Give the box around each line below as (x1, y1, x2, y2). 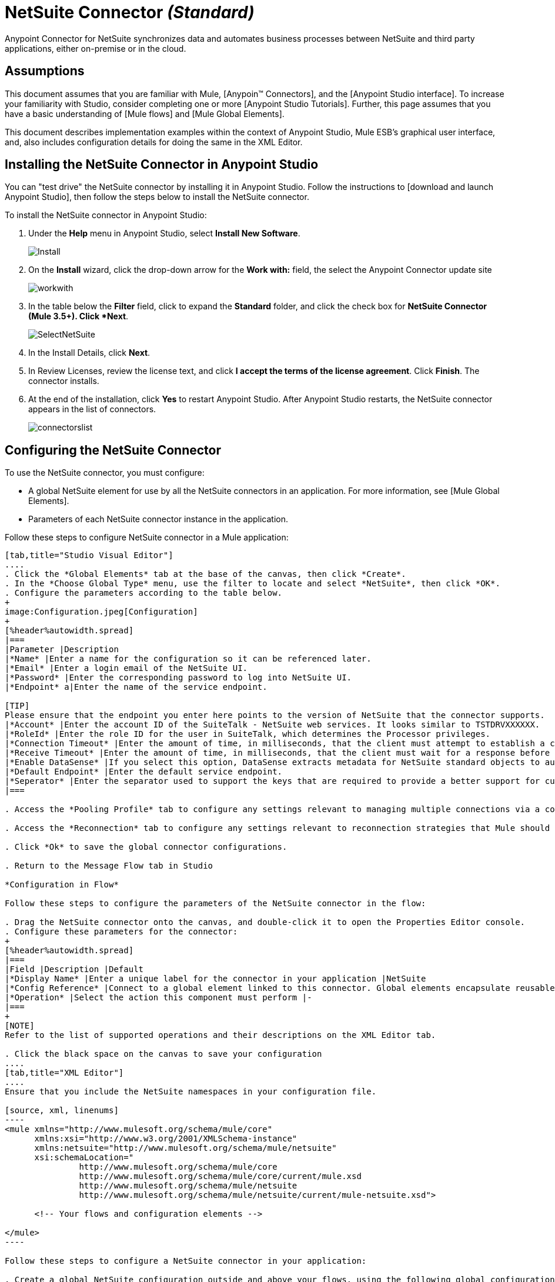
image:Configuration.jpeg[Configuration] (5, 607, 198, 617)
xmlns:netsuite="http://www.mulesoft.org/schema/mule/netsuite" (34, 1143, 337, 1153)
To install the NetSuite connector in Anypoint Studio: (5, 210, 207, 221)
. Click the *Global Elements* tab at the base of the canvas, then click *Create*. (5, 569, 406, 579)
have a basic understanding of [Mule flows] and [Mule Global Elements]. (5, 108, 285, 119)
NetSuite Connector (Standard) (5, 2, 255, 22)
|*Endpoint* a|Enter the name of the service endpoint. (5, 682, 268, 692)
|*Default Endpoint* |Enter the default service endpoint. (5, 767, 283, 777)
